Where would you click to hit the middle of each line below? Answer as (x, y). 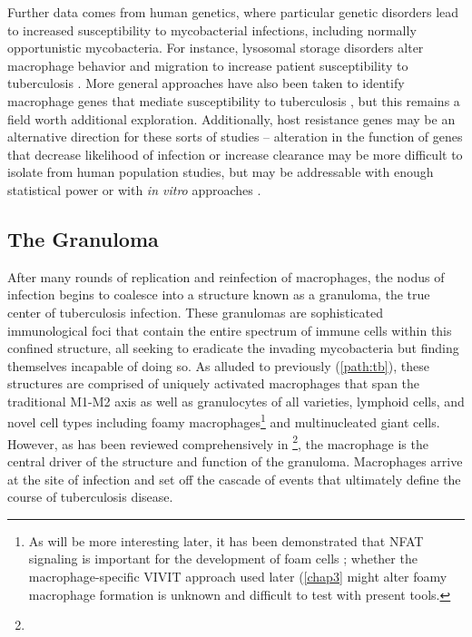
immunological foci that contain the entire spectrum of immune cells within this (230, 330)
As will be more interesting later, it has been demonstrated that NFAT (226, 540)
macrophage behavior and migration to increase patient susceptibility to (208, 65)
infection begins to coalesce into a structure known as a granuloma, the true (219, 294)
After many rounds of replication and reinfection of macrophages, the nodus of (226, 276)
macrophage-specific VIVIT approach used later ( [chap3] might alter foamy (238, 576)
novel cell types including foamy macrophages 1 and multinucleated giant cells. (224, 421)
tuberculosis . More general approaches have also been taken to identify (206, 83)
